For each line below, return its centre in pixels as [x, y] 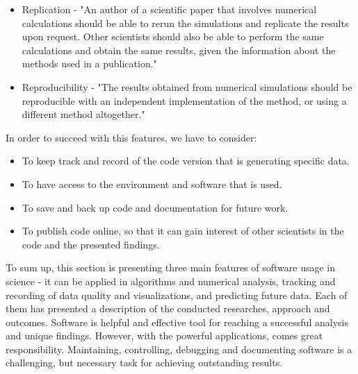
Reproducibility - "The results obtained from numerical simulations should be [187, 86]
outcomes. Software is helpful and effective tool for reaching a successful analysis [177, 322]
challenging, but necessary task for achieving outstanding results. [144, 363]
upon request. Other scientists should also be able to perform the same [173, 36]
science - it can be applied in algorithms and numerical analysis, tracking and [171, 281]
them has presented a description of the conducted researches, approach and [168, 308]
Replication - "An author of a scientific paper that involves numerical [169, 9]
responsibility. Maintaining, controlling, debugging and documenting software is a [179, 349]
